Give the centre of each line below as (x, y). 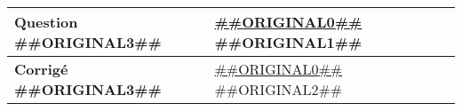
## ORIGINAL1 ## (288, 42)
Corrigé (41, 69)
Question (46, 22)
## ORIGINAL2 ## (279, 89)
